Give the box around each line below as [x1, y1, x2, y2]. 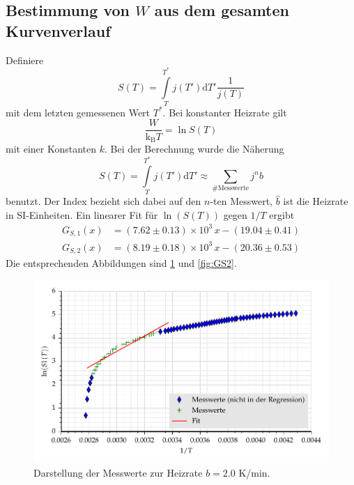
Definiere [6, 52, 44, 67]
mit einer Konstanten [6, 141, 97, 155]
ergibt [269, 207, 295, 222]
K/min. [238, 465, 270, 479]
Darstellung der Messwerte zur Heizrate [33, 465, 203, 479]
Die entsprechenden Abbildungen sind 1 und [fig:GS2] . [6, 256, 237, 270]
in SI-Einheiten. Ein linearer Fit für [6, 207, 158, 222]
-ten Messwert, [210, 194, 273, 208]
